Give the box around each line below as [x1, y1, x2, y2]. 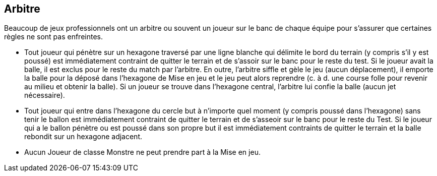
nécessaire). [24, 91, 65, 100]
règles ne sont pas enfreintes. [4, 32, 103, 41]
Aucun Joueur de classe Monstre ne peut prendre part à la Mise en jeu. [24, 148, 261, 157]
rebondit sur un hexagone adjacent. [24, 132, 142, 141]
